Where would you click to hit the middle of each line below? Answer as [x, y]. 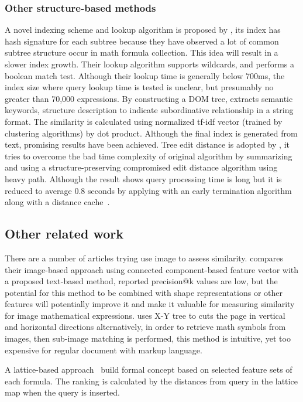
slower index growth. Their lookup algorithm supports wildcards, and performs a [150, 64]
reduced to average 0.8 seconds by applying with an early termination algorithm [148, 190]
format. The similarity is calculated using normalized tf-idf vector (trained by [144, 121]
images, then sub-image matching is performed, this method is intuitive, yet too [148, 338]
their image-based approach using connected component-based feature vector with [152, 269]
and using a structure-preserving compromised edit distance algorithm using [141, 167]
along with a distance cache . [57, 202]
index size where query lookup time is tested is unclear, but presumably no [139, 87]
